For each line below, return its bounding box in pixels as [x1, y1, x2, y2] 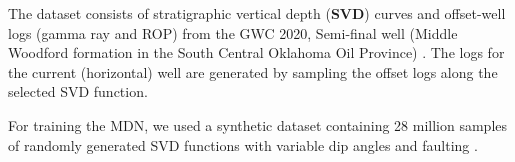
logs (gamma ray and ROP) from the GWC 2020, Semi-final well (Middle [8, 22, 458, 43]
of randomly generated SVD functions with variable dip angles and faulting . [8, 134, 478, 155]
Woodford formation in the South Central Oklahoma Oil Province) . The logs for [8, 42, 505, 63]
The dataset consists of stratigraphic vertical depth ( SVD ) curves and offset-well [8, 3, 506, 23]
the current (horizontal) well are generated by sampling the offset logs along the [8, 61, 498, 82]
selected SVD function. [8, 81, 148, 102]
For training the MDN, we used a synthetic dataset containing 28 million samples [8, 114, 508, 135]
